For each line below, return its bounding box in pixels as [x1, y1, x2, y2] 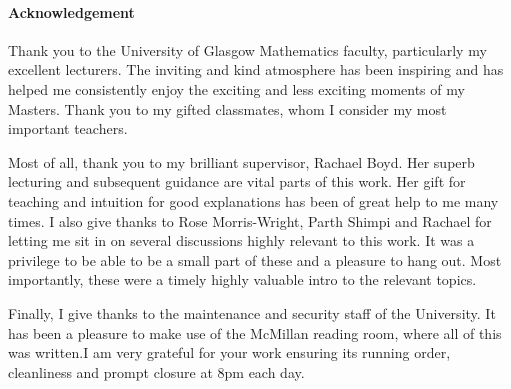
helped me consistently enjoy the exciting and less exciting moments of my [8, 78, 465, 99]
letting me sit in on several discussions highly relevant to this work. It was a [8, 230, 475, 251]
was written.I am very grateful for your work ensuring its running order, [8, 342, 451, 363]
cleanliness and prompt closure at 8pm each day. [8, 361, 305, 382]
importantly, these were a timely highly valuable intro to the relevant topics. [8, 269, 477, 290]
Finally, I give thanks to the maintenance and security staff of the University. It [8, 302, 496, 323]
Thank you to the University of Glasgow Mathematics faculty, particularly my [8, 39, 487, 60]
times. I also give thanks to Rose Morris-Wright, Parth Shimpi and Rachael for [8, 210, 492, 231]
